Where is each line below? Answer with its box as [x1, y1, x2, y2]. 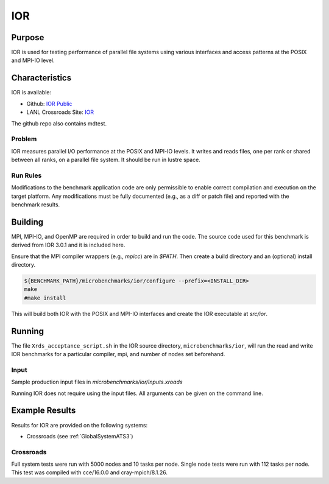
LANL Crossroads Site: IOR [26, 108, 94, 116]
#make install [24, 294, 66, 301]
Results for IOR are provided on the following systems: [11, 421, 148, 429]
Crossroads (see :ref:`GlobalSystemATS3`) [26, 432, 133, 440]
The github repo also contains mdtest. [11, 119, 107, 127]
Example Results [11, 405, 76, 416]
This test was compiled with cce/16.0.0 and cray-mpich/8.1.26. [11, 469, 168, 476]
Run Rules [11, 171, 42, 180]
